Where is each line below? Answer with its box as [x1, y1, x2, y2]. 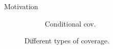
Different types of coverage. [24, 35, 109, 46]
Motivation [4, 1, 38, 11]
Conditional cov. [45, 18, 96, 29]
